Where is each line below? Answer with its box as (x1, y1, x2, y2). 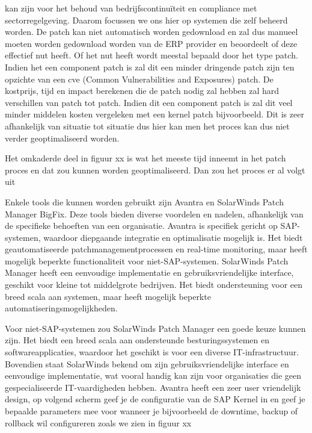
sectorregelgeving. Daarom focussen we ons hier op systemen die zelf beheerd (5, 13, 288, 26)
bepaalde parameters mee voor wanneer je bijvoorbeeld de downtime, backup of (5, 405, 298, 417)
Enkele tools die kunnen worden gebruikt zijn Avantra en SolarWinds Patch (5, 195, 284, 208)
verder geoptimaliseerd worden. (5, 131, 120, 144)
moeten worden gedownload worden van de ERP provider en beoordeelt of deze (5, 37, 298, 49)
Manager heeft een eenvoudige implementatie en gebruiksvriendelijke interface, (5, 266, 294, 279)
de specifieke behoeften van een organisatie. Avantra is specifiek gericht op (5, 219, 278, 232)
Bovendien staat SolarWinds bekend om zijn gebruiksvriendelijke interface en (5, 357, 289, 370)
